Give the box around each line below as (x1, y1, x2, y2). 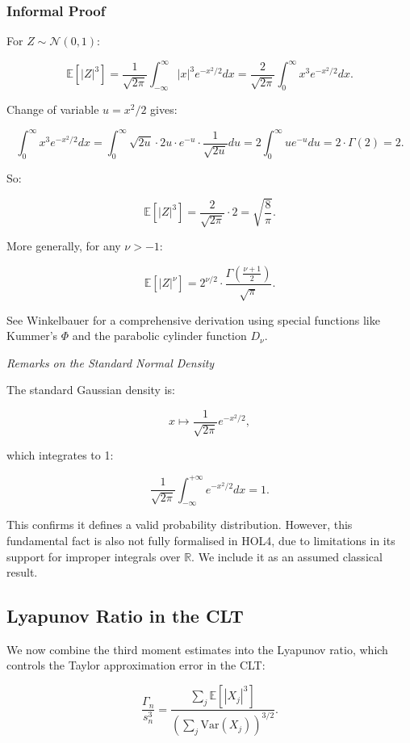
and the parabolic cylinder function (72, 327, 247, 344)
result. (6, 564, 38, 581)
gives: (150, 101, 178, 118)
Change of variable (6, 101, 99, 118)
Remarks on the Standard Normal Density (6, 354, 215, 371)
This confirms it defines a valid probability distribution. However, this (6, 516, 353, 533)
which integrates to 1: (6, 447, 114, 464)
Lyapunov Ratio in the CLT (6, 603, 244, 628)
